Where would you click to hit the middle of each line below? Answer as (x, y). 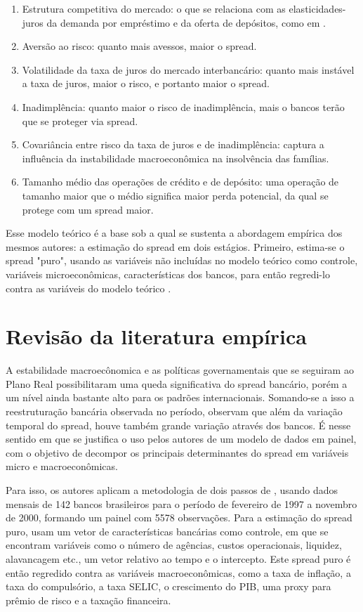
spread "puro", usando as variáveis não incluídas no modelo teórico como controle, (182, 260)
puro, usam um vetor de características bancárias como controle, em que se (167, 531)
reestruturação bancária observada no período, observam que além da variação (174, 411)
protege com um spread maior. (88, 209)
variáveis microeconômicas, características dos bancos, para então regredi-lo (168, 274)
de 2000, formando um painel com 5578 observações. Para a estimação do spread (179, 517)
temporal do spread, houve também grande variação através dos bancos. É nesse (178, 425)
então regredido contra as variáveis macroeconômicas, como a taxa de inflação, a (178, 572)
